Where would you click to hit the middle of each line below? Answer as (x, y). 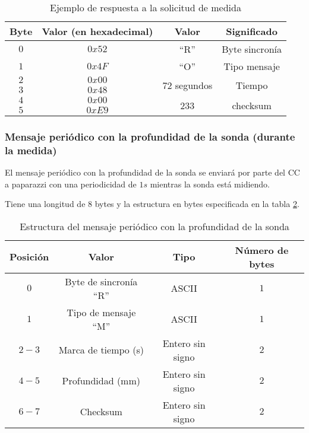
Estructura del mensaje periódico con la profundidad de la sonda (154, 226)
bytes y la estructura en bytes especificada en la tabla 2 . (197, 204)
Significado (252, 31)
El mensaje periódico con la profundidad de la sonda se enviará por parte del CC (152, 172)
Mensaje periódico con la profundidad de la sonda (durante (150, 136)
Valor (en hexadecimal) (97, 31)
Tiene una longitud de (45, 204)
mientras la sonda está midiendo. (210, 184)
